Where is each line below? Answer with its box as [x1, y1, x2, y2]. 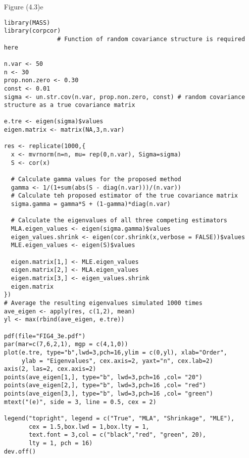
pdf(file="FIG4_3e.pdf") [4, 332, 86, 340]
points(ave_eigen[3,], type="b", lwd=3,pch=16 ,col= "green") [4, 390, 213, 398]
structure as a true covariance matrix [4, 102, 135, 109]
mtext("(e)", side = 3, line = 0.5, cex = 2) [4, 398, 156, 406]
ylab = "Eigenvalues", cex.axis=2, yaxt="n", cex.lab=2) [21, 357, 213, 364]
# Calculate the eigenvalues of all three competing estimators [11, 217, 228, 224]
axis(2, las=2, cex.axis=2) [4, 365, 97, 373]
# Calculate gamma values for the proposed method [11, 176, 181, 183]
